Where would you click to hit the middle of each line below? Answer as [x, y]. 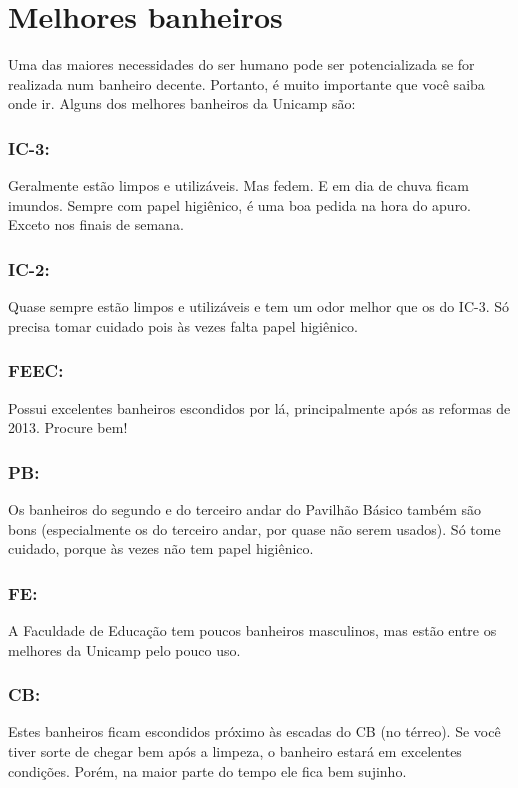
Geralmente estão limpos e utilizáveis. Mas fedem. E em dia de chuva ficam [239, 185]
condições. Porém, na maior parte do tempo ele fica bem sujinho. [207, 770]
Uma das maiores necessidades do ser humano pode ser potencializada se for [241, 64]
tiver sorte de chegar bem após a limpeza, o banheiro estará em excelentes [235, 750]
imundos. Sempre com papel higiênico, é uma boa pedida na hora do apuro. [240, 204]
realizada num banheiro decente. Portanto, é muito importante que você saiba [246, 83]
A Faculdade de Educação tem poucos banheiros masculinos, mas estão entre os [252, 629]
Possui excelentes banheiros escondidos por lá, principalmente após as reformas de [259, 407]
